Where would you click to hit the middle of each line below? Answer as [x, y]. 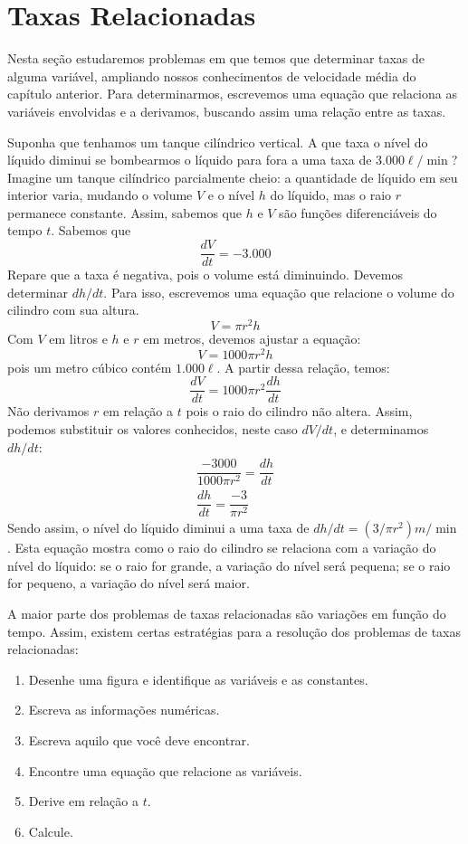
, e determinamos [381, 428]
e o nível [231, 195]
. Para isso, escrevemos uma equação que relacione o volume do [279, 292]
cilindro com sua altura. [73, 310]
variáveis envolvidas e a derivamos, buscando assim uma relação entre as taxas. [227, 111]
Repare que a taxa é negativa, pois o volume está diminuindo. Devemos [205, 275]
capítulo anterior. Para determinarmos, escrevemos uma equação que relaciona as [232, 94]
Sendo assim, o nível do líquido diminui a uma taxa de [158, 528]
